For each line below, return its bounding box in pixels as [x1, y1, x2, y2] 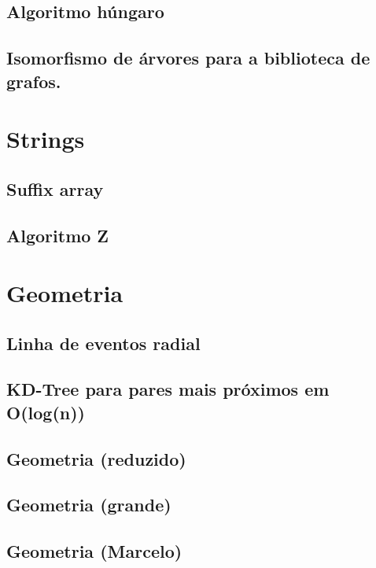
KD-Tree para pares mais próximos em [6, 377, 330, 401]
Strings [6, 123, 85, 155]
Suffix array [6, 176, 104, 201]
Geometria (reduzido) [6, 446, 186, 470]
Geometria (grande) [6, 492, 171, 517]
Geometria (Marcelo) [6, 539, 182, 563]
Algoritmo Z [6, 223, 109, 247]
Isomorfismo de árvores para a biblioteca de [6, 46, 370, 70]
